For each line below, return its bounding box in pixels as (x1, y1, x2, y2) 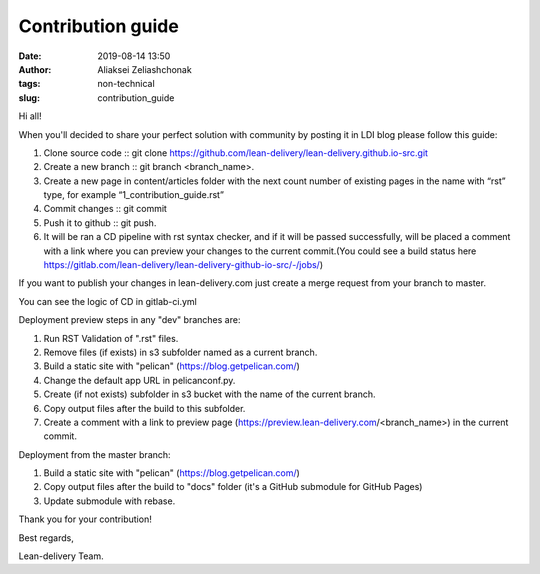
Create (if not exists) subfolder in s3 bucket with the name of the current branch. (43, 388, 376, 400)
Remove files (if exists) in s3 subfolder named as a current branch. (43, 346, 318, 358)
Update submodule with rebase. (43, 495, 176, 507)
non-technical (97, 78, 155, 90)
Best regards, (18, 531, 74, 544)
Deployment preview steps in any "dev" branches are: (18, 314, 241, 326)
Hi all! (18, 110, 42, 122)
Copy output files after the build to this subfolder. (43, 402, 246, 414)
